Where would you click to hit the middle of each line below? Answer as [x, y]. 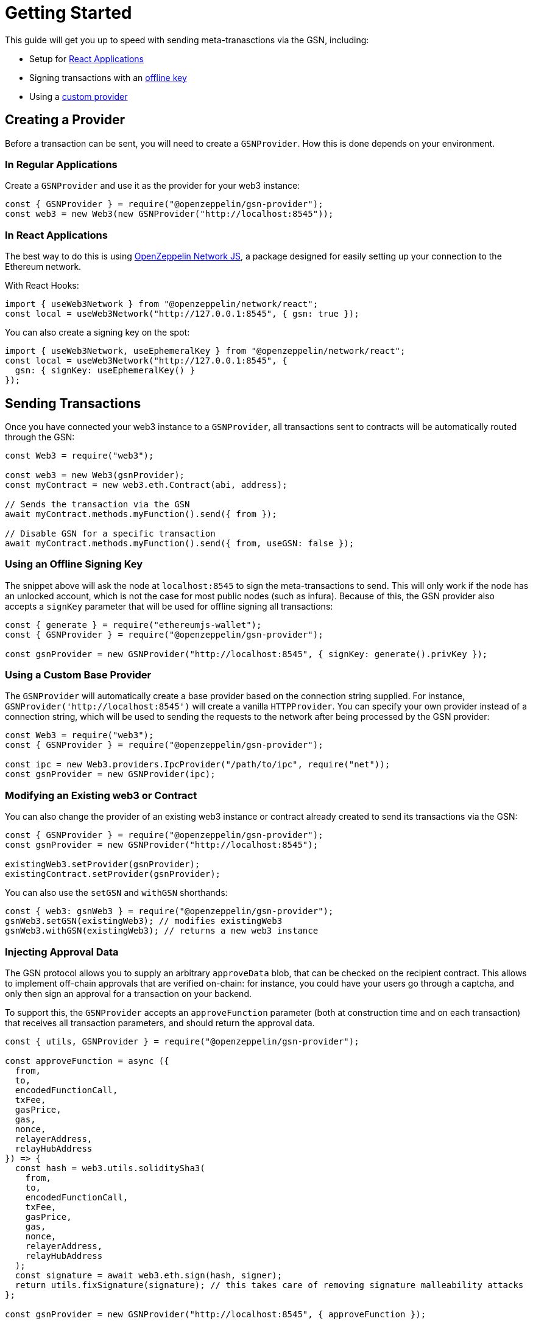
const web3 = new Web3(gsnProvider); [95, 475]
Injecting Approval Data [62, 952]
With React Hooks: [42, 286]
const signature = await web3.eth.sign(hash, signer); [149, 1275]
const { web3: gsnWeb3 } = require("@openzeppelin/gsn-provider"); [169, 911]
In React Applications [56, 235]
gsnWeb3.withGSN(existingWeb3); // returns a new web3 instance [162, 931]
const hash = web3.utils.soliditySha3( [110, 1168]
